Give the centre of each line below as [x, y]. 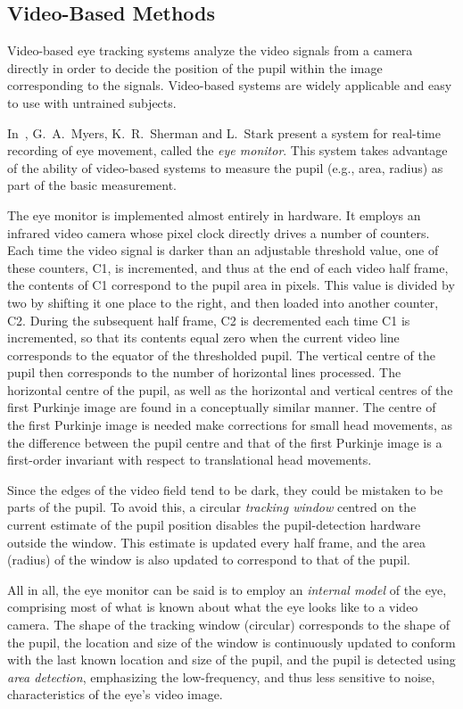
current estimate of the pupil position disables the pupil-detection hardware [214, 525]
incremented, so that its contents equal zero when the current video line [203, 338]
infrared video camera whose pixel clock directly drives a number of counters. [219, 232]
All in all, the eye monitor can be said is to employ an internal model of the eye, [227, 589]
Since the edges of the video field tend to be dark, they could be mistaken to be [225, 489]
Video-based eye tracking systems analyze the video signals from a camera [210, 50]
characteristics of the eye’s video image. [115, 694]
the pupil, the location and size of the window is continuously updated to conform [231, 642]
